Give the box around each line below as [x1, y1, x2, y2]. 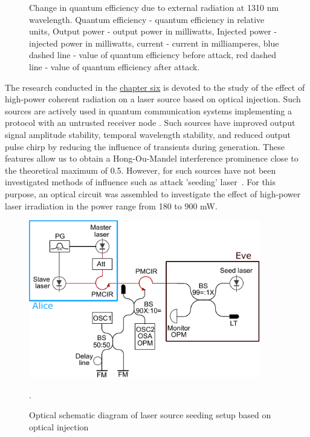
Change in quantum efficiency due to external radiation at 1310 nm [29, 1, 279, 13]
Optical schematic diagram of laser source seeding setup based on [29, 409, 271, 421]
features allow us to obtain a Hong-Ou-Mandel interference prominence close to [5, 152, 299, 165]
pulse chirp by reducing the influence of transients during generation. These [5, 140, 285, 153]
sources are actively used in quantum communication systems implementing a [5, 104, 292, 117]
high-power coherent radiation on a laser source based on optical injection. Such [5, 93, 301, 105]
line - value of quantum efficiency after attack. [29, 60, 200, 73]
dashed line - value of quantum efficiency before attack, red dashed [29, 48, 276, 61]
